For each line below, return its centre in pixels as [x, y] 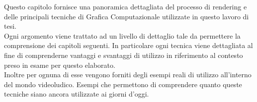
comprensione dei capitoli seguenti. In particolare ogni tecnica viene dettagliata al [128, 45]
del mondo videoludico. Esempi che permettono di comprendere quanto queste [123, 84]
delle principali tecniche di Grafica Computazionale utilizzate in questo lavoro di [127, 16]
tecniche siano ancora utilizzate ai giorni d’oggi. [77, 94]
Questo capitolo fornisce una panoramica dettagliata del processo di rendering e [126, 6]
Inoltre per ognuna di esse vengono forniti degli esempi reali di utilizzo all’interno [128, 75]
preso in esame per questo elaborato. [60, 65]
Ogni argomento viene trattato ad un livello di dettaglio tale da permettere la [122, 35]
